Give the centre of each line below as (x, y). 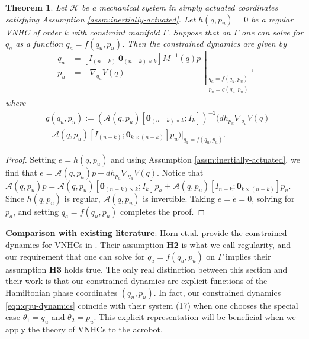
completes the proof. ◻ (162, 212)
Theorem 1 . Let (36, 7)
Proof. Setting (31, 159)
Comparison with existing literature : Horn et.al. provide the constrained (146, 233)
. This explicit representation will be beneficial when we (195, 317)
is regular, (82, 198)
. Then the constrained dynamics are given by (204, 43)
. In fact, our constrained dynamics (217, 292)
